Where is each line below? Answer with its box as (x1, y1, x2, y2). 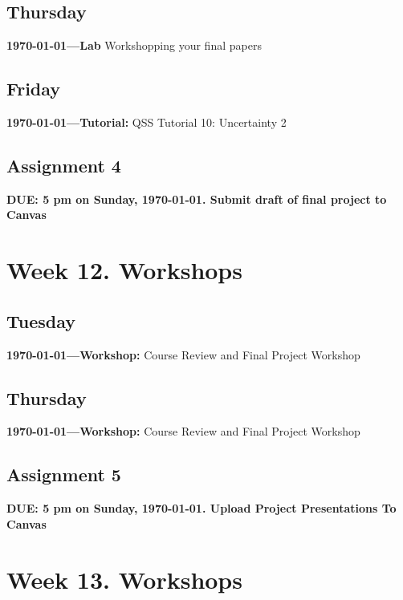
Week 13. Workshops (6, 562, 242, 595)
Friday (6, 76, 61, 101)
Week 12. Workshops (6, 253, 242, 286)
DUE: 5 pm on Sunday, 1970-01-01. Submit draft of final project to (6, 190, 387, 207)
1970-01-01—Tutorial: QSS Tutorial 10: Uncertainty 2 (6, 114, 287, 130)
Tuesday (6, 308, 76, 333)
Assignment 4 (6, 152, 121, 177)
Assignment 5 (6, 462, 121, 487)
